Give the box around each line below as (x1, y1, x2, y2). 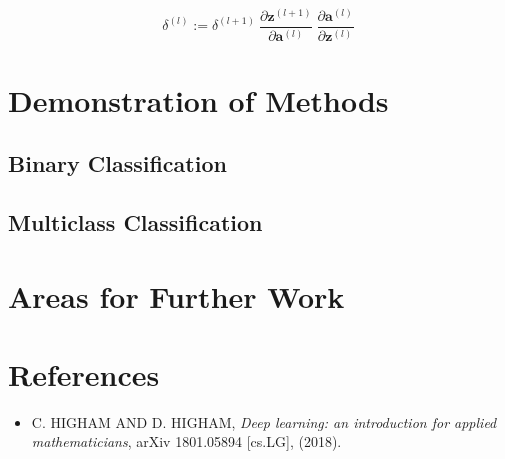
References (8, 353, 160, 394)
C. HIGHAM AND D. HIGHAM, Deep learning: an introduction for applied (31, 411, 497, 432)
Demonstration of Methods (8, 79, 389, 120)
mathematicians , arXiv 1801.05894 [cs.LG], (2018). (31, 431, 342, 452)
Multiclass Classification (8, 206, 263, 237)
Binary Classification (8, 148, 227, 179)
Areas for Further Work (8, 275, 345, 316)
